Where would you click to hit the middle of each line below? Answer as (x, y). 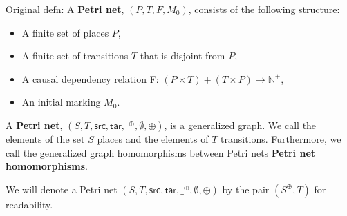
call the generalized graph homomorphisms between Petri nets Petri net (161, 152)
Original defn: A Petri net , (65, 9)
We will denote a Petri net (62, 189)
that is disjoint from (182, 56)
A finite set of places (65, 32)
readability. (29, 204)
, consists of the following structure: (264, 9)
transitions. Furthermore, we (281, 138)
